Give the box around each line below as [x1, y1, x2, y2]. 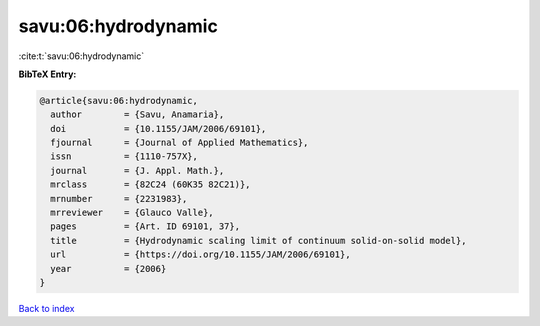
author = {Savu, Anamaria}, [50, 109, 225, 120]
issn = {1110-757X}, [50, 151, 199, 162]
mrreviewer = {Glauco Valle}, [50, 207, 214, 219]
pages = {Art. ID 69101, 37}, [50, 221, 240, 232]
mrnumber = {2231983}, [50, 193, 188, 204]
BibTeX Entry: [18, 68, 77, 80]
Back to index [18, 302, 75, 314]
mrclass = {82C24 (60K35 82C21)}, [50, 179, 251, 190]
